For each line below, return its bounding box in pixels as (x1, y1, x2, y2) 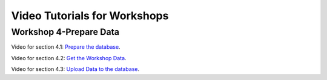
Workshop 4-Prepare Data (11, 26, 119, 37)
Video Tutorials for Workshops (11, 9, 169, 22)
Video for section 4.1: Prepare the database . (11, 43, 121, 51)
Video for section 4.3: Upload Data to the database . (11, 66, 140, 73)
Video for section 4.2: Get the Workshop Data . (11, 54, 127, 61)
